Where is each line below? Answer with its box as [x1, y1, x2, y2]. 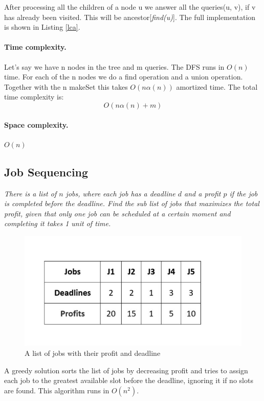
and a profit [184, 188, 221, 198]
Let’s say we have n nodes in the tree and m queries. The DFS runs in [4, 61, 225, 72]
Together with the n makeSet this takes [4, 81, 128, 92]
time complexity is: [4, 91, 64, 102]
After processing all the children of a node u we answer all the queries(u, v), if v [4, 2, 256, 12]
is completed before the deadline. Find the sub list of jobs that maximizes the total [4, 198, 259, 209]
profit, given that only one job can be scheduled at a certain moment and [4, 208, 231, 218]
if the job [229, 188, 258, 198]
